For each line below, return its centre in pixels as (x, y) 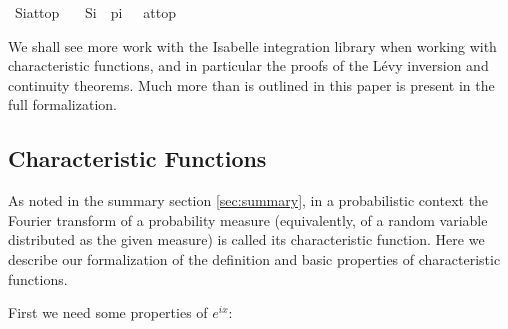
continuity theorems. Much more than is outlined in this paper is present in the (251, 84)
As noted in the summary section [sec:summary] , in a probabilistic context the (248, 200)
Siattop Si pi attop (95, 12)
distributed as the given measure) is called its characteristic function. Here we (246, 239)
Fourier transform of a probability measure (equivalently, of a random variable (248, 219)
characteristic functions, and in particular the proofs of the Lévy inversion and (248, 65)
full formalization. (62, 104)
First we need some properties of (108, 312)
